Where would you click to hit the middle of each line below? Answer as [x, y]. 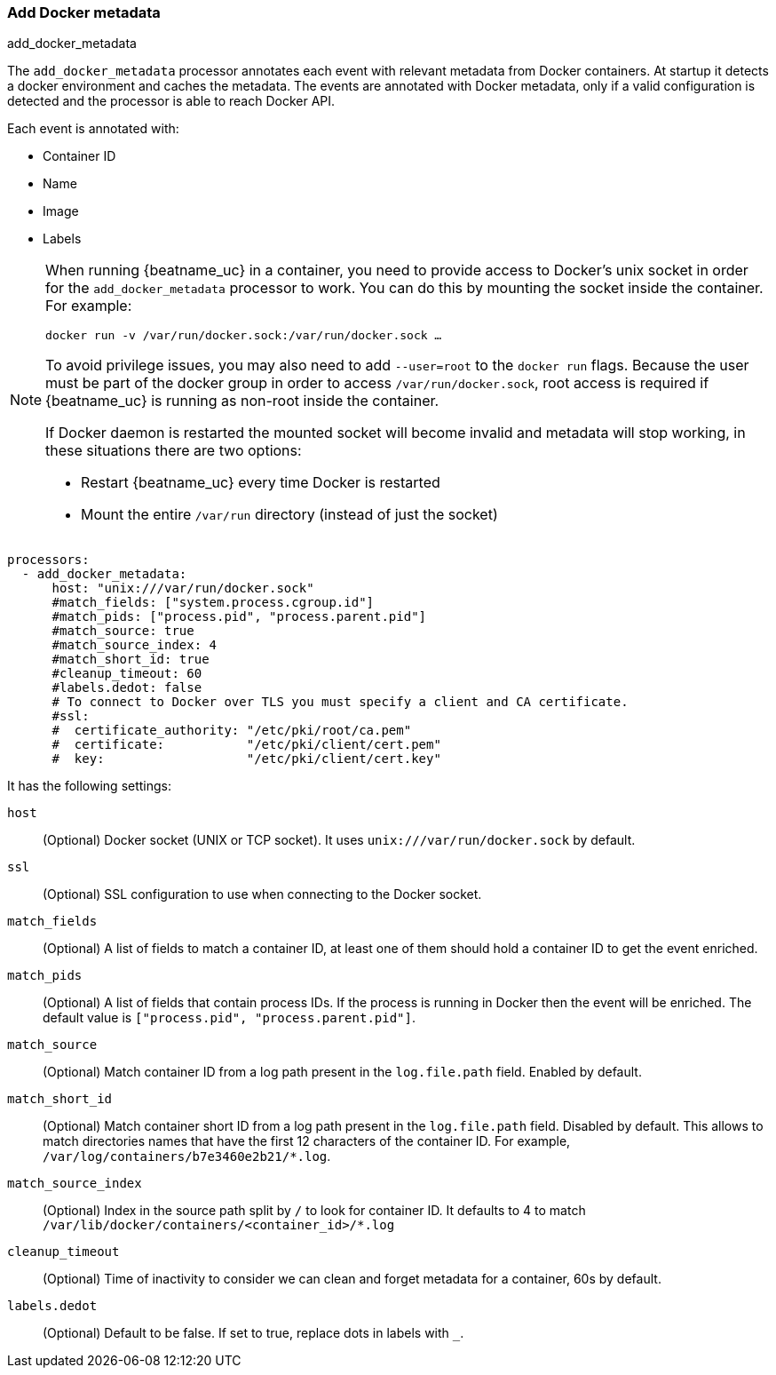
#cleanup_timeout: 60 [127, 674]
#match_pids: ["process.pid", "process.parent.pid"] [239, 617]
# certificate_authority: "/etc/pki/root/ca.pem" [232, 731]
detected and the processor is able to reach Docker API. [171, 101]
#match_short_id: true [131, 660]
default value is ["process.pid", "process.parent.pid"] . [230, 1018]
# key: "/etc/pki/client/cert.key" [246, 759]
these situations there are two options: [174, 451]
